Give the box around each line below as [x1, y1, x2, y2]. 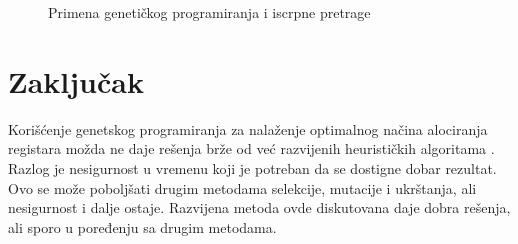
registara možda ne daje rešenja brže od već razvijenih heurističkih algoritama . [8, 138, 495, 159]
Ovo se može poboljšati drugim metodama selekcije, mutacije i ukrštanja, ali [8, 177, 477, 198]
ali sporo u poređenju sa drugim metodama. [8, 216, 277, 237]
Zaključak [8, 60, 144, 101]
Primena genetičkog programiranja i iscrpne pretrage [48, 2, 371, 22]
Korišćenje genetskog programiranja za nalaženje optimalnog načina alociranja [8, 118, 488, 139]
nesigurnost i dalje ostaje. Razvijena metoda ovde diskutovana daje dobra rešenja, [8, 197, 511, 218]
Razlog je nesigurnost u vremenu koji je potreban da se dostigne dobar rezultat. [8, 157, 497, 178]
